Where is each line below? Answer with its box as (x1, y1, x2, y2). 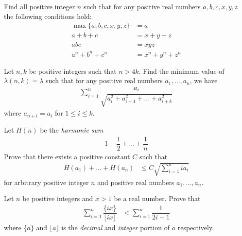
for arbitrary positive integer (4, 177, 89, 187)
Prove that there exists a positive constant (4, 151, 130, 161)
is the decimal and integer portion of (61, 222, 170, 233)
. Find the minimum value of (138, 66, 225, 76)
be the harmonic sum (40, 124, 104, 135)
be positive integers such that (29, 66, 117, 76)
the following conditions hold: (4, 11, 92, 21)
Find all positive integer (4, 1, 75, 11)
